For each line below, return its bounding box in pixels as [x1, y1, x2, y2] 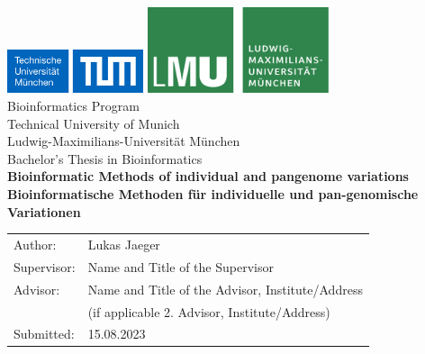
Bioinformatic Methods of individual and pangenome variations [7, 167, 409, 186]
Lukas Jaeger [87, 234, 160, 253]
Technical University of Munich [7, 113, 180, 132]
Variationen [7, 202, 81, 221]
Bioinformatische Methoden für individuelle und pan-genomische [7, 185, 419, 204]
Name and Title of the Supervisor [87, 257, 274, 276]
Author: [14, 234, 57, 253]
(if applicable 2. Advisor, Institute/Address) [87, 302, 330, 321]
